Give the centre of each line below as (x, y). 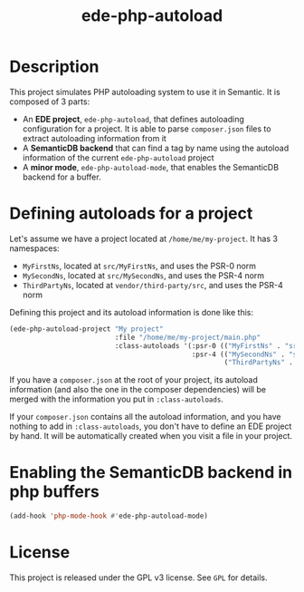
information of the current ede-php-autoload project (118, 157)
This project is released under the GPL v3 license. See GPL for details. (139, 577)
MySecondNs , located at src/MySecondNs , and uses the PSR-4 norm (143, 275)
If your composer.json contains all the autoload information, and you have (145, 417)
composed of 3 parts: (50, 102)
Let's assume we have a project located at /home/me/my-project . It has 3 (144, 238)
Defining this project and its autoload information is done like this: (132, 312)
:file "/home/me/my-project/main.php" (187, 337)
